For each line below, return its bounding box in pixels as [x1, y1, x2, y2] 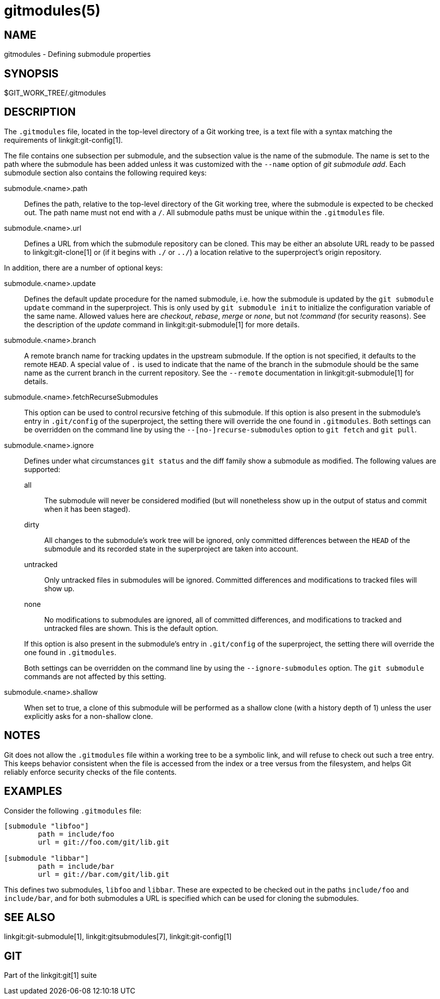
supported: [24, 465, 60, 474]
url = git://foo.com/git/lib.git [38, 838, 169, 846]
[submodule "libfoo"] [4, 822, 89, 830]
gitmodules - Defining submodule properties [4, 50, 151, 59]
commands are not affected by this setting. [24, 672, 166, 681]
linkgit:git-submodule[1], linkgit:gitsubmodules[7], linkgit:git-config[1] [4, 932, 232, 941]
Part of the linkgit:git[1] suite [4, 971, 97, 980]
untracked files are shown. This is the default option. [44, 623, 218, 632]
